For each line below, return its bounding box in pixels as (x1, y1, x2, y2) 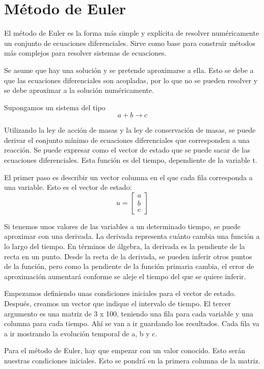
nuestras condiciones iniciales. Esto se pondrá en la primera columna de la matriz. (4, 355, 260, 365)
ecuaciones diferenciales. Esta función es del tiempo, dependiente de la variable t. (4, 155, 257, 165)
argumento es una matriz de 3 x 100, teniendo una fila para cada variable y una (4, 308, 253, 318)
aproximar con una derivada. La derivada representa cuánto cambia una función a (4, 231, 260, 241)
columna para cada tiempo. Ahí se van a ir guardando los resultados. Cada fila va (4, 318, 259, 329)
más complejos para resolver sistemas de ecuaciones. (4, 47, 167, 58)
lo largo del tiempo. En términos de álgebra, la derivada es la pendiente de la (4, 241, 245, 252)
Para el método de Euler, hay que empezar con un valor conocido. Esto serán (4, 345, 246, 356)
